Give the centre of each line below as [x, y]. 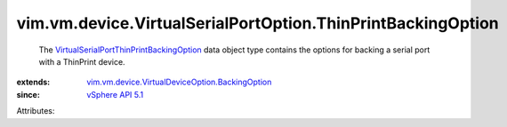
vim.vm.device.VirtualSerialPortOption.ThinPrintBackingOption [258, 23]
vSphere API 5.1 [115, 94]
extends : [33, 82]
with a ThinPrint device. [82, 61]
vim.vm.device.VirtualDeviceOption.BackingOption [179, 82]
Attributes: [36, 111]
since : [28, 94]
